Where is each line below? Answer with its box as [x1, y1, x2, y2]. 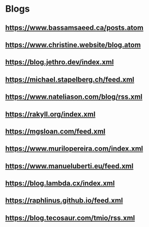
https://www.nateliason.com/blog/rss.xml [5, 93, 143, 101]
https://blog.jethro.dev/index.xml [5, 58, 114, 67]
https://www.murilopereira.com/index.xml [5, 145, 143, 153]
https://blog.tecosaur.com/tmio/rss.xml [5, 213, 135, 222]
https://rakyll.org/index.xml [5, 110, 96, 119]
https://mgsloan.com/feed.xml [5, 127, 106, 135]
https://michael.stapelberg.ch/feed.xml [5, 75, 135, 84]
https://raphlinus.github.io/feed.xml [5, 196, 123, 205]
